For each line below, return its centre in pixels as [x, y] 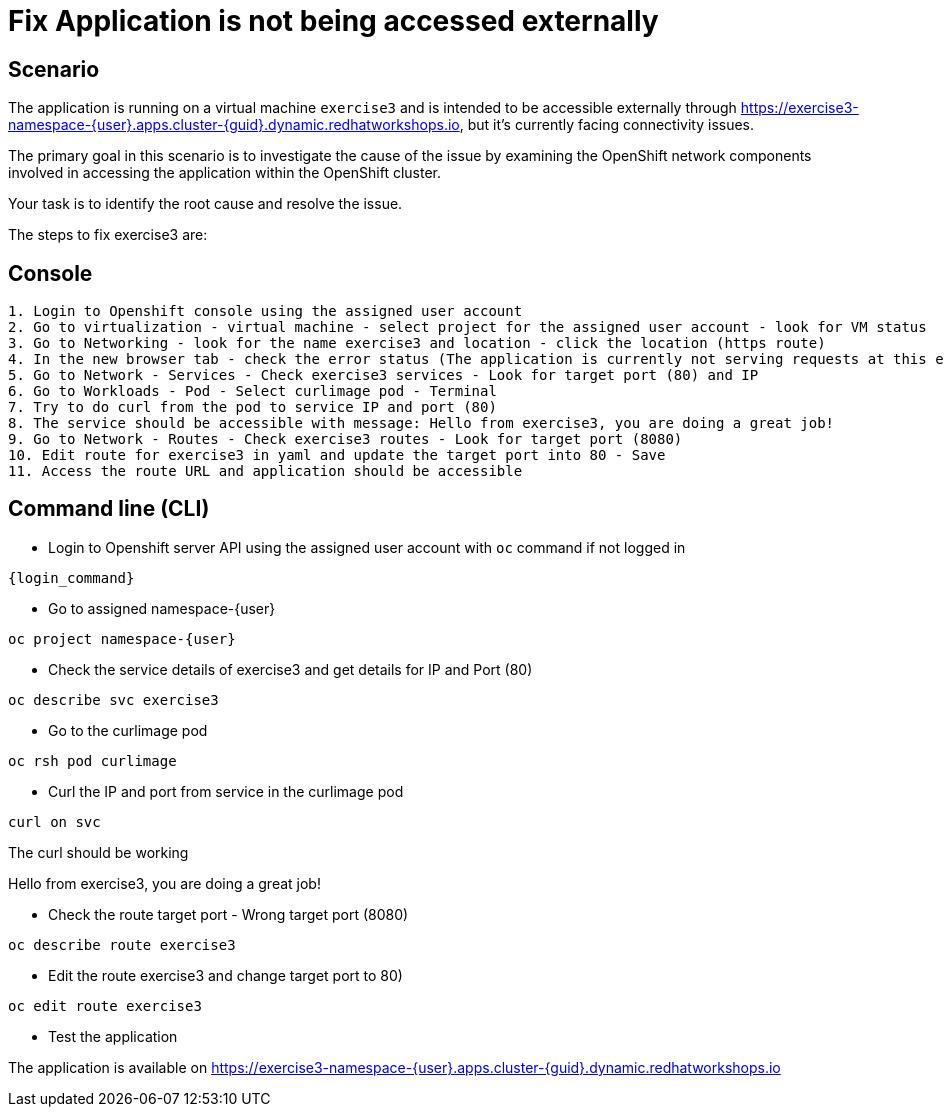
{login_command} [71, 577]
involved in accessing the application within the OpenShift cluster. [225, 173]
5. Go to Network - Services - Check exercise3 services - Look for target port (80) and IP [383, 375]
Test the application [113, 1036]
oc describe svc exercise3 [113, 699]
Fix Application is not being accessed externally [333, 21]
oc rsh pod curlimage [92, 760]
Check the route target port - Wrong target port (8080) [228, 914]
